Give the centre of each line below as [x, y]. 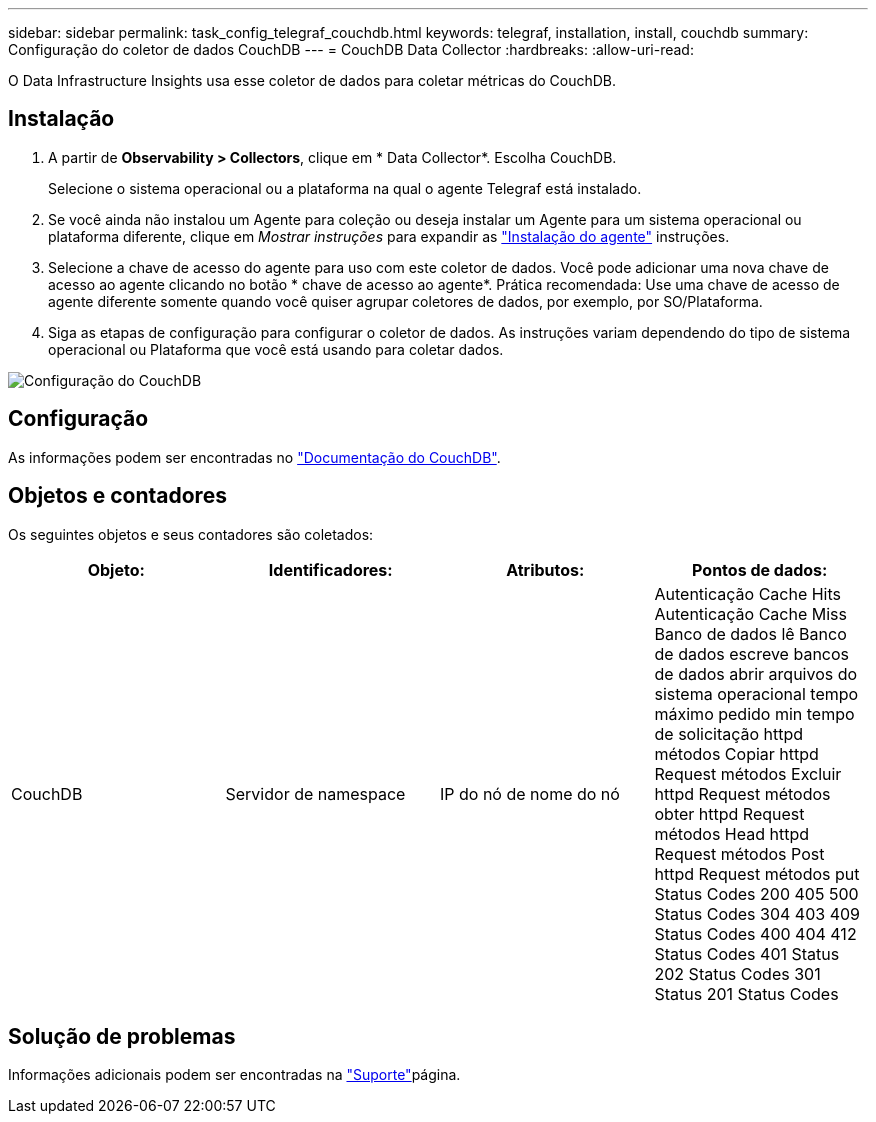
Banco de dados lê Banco [750, 633]
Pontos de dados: [760, 569]
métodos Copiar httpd [736, 753]
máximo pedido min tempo [754, 713]
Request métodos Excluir [748, 773]
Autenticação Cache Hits [748, 593]
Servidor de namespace [315, 793]
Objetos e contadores [117, 496]
